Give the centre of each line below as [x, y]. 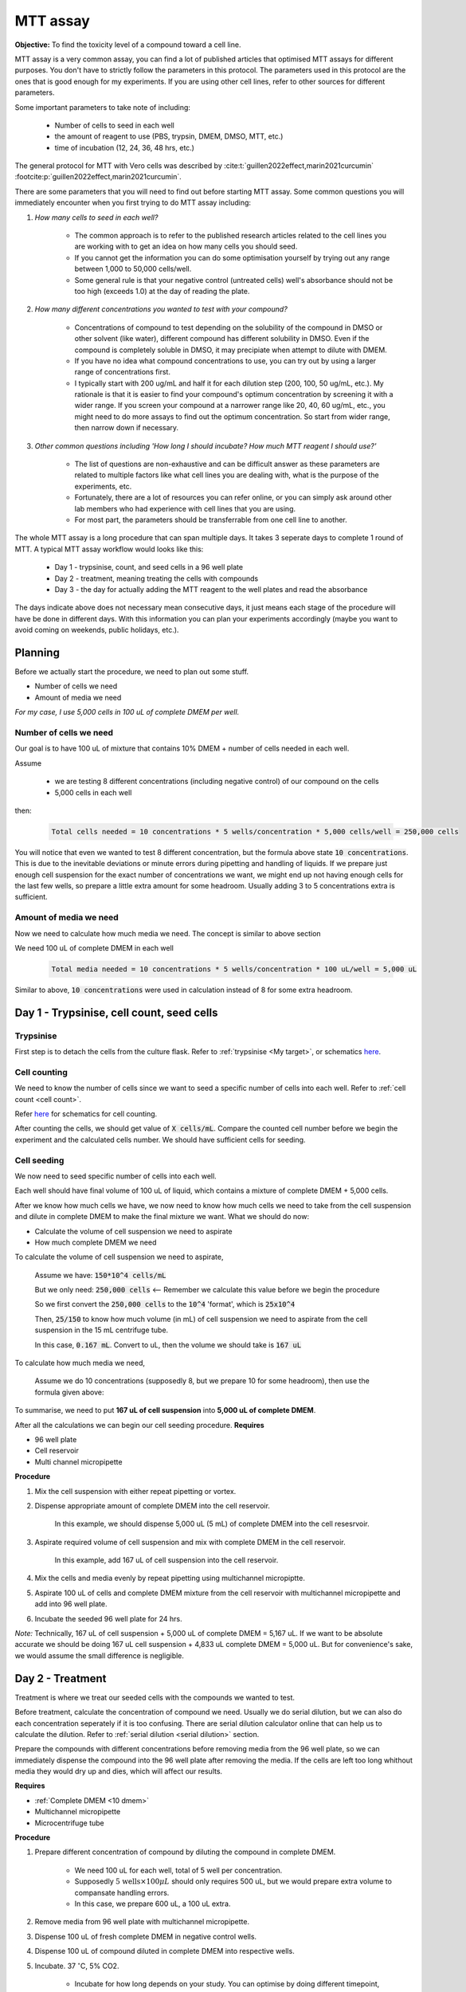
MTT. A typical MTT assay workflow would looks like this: [109, 549]
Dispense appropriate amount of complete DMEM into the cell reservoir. [153, 1505]
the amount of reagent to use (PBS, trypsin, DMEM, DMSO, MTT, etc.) [169, 136]
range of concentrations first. [123, 372]
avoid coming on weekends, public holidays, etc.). [97, 630]
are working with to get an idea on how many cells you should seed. [186, 246]
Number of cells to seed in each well [114, 125]
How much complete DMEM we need [96, 1242]
